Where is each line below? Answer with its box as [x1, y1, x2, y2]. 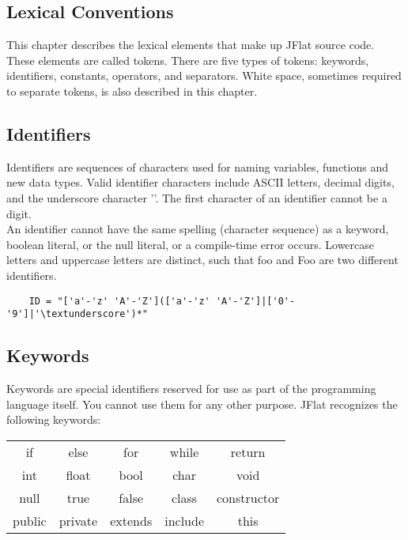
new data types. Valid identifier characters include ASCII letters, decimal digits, [6, 174, 395, 191]
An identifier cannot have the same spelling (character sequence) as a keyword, [6, 221, 389, 237]
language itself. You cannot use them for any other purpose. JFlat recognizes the [6, 395, 398, 412]
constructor [216, 488, 280, 507]
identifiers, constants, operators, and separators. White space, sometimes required [6, 67, 402, 84]
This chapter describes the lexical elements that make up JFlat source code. [6, 36, 375, 53]
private [59, 511, 98, 530]
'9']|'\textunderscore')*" [6, 308, 148, 320]
